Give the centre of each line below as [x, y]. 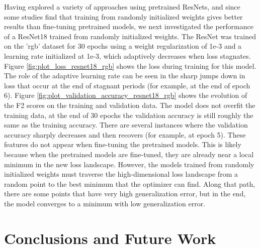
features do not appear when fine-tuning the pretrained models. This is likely [123, 144]
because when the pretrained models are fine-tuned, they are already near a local [129, 154]
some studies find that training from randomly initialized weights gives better [123, 16]
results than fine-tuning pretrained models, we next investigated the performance [129, 26]
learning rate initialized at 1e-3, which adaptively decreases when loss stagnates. [127, 55]
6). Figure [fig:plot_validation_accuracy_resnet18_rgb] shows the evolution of [126, 95]
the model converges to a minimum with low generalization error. [105, 203]
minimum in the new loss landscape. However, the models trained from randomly [129, 164]
